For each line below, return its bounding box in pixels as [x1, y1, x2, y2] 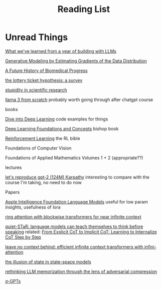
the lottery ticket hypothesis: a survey [5, 77, 83, 83]
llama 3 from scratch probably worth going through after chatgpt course [5, 96, 154, 102]
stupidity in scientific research [5, 86, 67, 93]
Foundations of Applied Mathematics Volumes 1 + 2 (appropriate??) [5, 154, 144, 160]
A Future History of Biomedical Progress [5, 67, 88, 73]
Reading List [57, 3, 110, 15]
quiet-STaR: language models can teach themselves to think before [5, 223, 144, 229]
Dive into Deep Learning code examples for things [5, 116, 108, 122]
